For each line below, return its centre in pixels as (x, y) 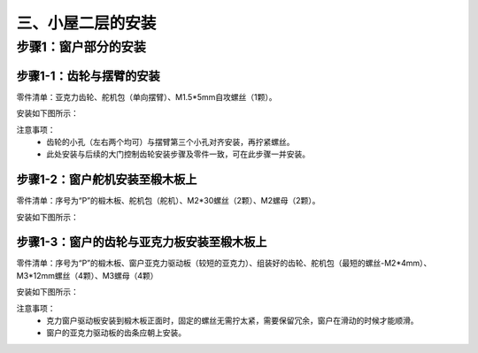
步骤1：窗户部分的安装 (81, 47)
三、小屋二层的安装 (86, 23)
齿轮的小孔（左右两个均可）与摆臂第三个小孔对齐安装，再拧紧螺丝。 (170, 142)
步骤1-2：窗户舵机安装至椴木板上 (107, 180)
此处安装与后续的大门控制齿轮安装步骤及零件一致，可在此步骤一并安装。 (178, 154)
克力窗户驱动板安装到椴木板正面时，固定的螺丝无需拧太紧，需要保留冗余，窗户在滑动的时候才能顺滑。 (232, 321)
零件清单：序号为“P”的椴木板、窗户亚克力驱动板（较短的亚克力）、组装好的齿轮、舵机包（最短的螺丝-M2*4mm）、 (224, 263)
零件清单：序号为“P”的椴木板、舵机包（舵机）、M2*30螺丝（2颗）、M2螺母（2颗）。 (168, 201)
